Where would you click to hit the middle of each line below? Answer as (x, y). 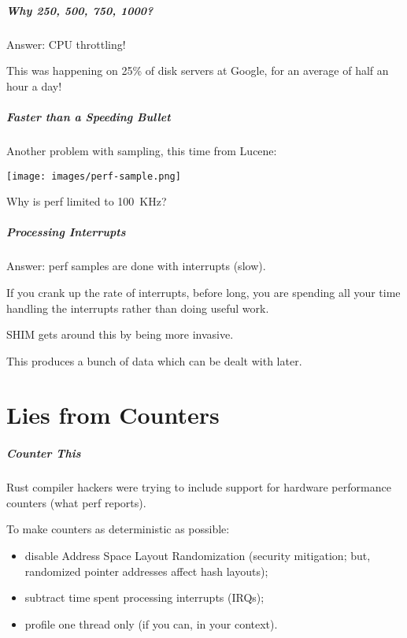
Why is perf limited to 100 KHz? (87, 201)
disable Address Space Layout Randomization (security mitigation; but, (198, 555)
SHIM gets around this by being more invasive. (120, 334)
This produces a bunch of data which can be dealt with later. (154, 360)
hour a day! (34, 85)
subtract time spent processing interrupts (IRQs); (144, 597)
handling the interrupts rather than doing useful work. (138, 308)
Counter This (44, 453)
